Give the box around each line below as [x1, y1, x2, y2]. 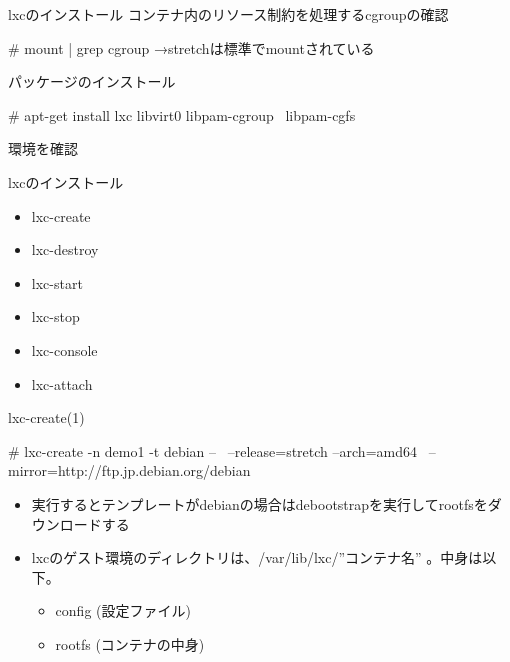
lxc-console [31, 339, 98, 360]
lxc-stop [31, 306, 80, 327]
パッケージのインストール [8, 71, 176, 92]
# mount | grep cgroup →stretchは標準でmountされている [8, 37, 375, 58]
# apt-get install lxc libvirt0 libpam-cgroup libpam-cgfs [8, 104, 356, 125]
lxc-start [31, 272, 83, 293]
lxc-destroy [31, 239, 99, 260]
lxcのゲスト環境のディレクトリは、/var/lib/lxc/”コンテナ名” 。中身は [31, 547, 483, 568]
